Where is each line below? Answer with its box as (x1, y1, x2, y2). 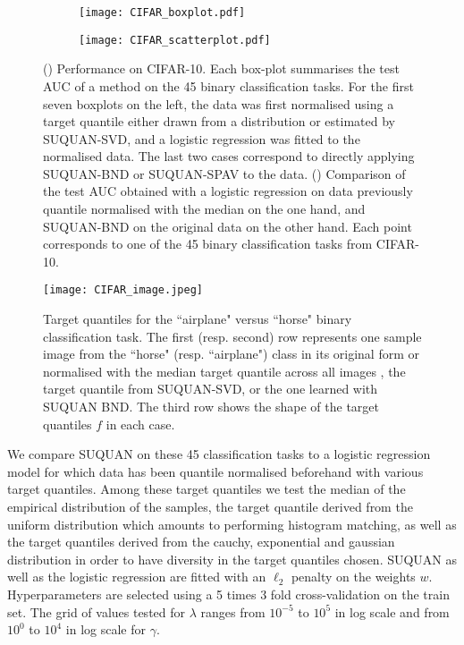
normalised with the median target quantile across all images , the (43, 361, 406, 380)
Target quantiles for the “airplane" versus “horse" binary (43, 310, 352, 328)
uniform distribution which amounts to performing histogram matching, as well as (7, 514, 457, 533)
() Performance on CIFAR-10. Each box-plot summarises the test (43, 59, 400, 78)
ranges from (200, 602, 266, 621)
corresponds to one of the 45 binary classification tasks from (43, 234, 373, 253)
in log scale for (65, 620, 146, 639)
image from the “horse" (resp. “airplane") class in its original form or (43, 344, 420, 363)
